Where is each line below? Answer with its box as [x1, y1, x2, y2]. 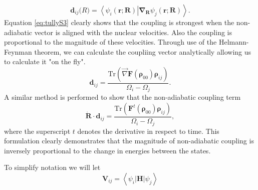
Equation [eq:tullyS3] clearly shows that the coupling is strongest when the [4, 17, 234, 27]
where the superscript [4, 125, 71, 136]
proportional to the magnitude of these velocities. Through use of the [4, 37, 217, 47]
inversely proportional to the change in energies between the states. [4, 145, 211, 155]
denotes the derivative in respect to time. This [77, 125, 219, 136]
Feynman [4, 46, 32, 57]
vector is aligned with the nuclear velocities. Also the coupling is [34, 27, 232, 37]
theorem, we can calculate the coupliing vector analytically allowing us [34, 46, 251, 57]
